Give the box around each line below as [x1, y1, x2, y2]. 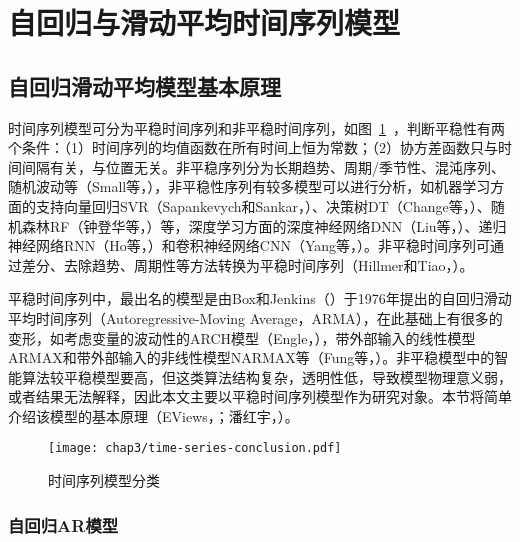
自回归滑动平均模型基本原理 [8, 70, 281, 101]
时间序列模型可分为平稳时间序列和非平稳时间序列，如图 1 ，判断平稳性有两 [8, 117, 505, 138]
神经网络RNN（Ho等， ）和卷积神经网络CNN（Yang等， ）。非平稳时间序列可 [8, 235, 491, 256]
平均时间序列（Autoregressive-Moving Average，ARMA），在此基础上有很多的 [8, 307, 503, 328]
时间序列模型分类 [48, 470, 160, 491]
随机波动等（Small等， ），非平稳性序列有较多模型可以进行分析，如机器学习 [8, 176, 491, 197]
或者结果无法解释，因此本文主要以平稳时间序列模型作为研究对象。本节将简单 [8, 386, 512, 407]
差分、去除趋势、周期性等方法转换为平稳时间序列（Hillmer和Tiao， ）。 [21, 254, 474, 275]
